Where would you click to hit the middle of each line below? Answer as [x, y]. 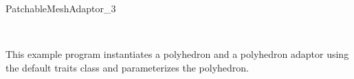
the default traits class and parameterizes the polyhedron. [127, 67]
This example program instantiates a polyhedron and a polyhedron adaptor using [177, 54]
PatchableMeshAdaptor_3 [61, 8]
